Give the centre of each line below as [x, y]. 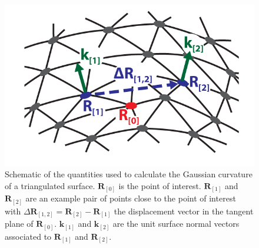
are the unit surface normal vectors [176, 224]
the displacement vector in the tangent [184, 211]
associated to [28, 236]
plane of [19, 224]
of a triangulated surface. [50, 185]
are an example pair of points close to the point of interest [131, 198]
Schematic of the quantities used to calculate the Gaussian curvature [129, 174]
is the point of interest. [160, 185]
